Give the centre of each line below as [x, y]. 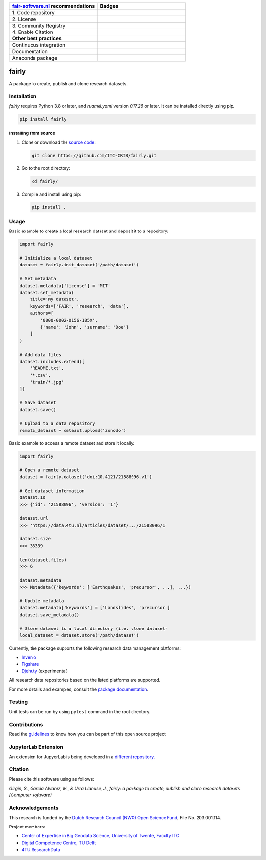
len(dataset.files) [43, 560]
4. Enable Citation [33, 32]
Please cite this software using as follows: [52, 779]
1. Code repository [33, 13]
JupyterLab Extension [36, 747]
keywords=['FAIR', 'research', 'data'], [79, 306]
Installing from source [32, 133]
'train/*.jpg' [47, 382]
